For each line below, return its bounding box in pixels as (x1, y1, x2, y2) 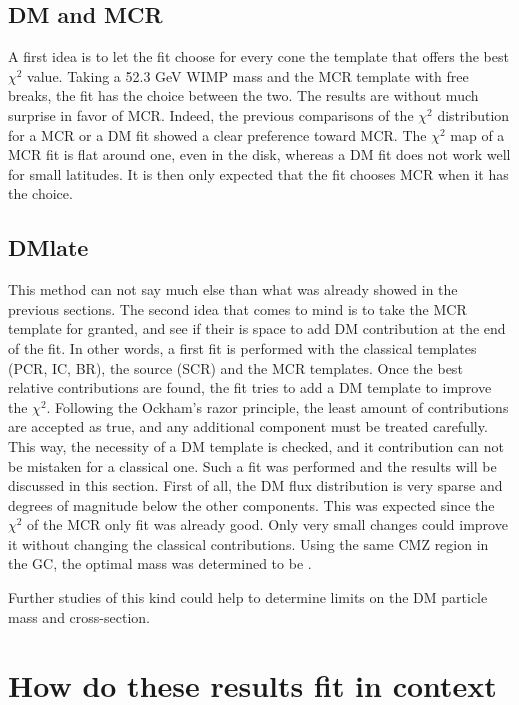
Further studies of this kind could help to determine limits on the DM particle (8, 587, 488, 608)
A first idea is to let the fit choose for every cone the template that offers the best (8, 46, 509, 67)
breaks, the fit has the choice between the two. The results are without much (8, 85, 479, 106)
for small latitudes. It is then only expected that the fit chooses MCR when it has (8, 163, 509, 184)
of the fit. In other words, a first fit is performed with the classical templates (8, 337, 477, 358)
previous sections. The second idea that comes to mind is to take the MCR (8, 298, 467, 319)
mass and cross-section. (8, 606, 150, 627)
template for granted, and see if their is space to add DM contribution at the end (8, 318, 506, 339)
